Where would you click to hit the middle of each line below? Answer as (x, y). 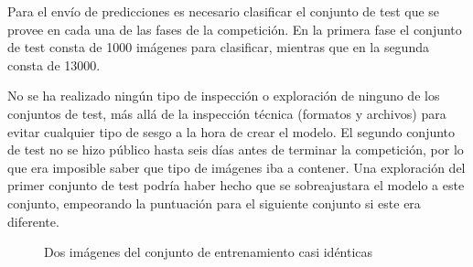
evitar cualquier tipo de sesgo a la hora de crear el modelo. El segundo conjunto (231, 131)
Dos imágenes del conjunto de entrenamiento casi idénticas (209, 252)
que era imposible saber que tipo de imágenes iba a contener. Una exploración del (236, 167)
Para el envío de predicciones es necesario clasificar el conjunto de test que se (224, 11)
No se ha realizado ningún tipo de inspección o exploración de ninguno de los (224, 96)
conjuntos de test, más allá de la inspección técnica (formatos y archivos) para (227, 113)
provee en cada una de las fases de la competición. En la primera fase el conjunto (235, 29)
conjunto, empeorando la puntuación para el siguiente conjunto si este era (214, 203)
